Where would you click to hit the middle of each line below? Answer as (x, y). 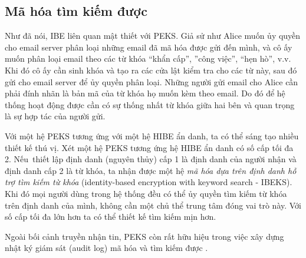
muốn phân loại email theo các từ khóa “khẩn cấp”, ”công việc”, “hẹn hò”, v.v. (148, 58)
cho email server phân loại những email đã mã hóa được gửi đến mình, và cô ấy (149, 47)
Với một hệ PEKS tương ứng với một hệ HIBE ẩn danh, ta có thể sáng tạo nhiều (152, 135)
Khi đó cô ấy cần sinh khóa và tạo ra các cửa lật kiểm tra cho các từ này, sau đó (151, 70)
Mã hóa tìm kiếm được (76, 11)
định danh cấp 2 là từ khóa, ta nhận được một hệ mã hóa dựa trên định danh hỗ (151, 170)
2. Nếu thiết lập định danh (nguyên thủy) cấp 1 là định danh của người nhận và (151, 159)
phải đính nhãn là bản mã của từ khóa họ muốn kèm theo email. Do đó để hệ (145, 93)
